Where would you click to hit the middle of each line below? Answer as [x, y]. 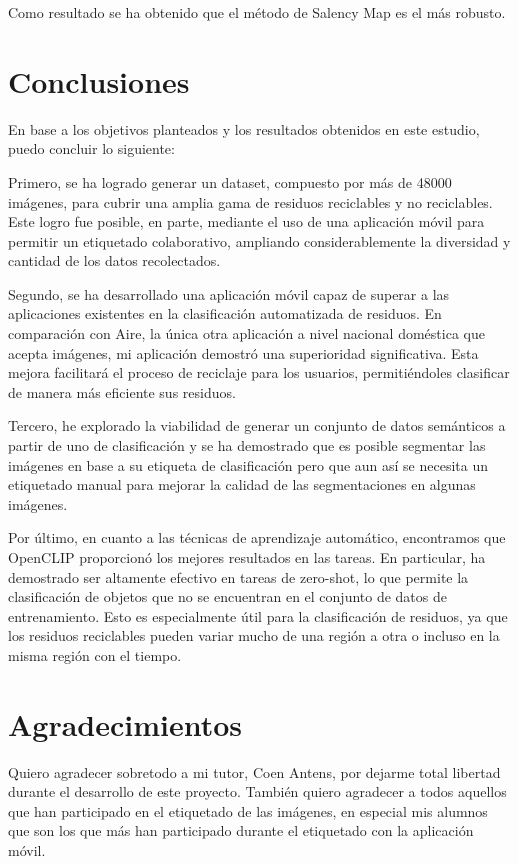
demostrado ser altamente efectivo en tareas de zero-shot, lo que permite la [238, 576]
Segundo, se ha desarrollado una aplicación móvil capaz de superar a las [229, 293]
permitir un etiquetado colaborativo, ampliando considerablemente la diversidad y [259, 240]
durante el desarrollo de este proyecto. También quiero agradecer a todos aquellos [257, 791]
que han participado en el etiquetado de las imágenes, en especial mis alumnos [248, 810]
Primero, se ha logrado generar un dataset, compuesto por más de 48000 [230, 181]
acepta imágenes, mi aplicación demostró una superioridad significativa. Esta [243, 352]
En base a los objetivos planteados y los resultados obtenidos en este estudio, [244, 128]
